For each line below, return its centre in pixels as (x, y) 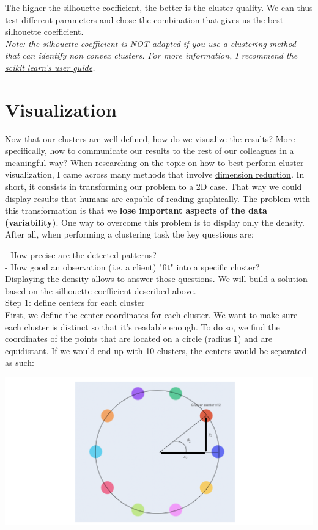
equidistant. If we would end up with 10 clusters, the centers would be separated (156, 350)
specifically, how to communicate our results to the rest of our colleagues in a (150, 151)
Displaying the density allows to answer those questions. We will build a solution (156, 279)
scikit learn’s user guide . (50, 67)
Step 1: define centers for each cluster (75, 303)
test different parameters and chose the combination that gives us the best (144, 19)
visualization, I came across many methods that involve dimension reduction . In (155, 174)
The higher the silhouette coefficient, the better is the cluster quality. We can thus (159, 7)
